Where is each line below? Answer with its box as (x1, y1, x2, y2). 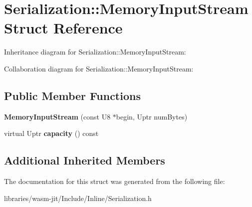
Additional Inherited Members (4, 152, 165, 168)
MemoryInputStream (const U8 (4, 111, 111, 121)
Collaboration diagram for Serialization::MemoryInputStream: (4, 63, 194, 73)
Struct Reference (4, 17, 123, 38)
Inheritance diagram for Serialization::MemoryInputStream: (4, 46, 186, 57)
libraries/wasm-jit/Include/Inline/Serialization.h (4, 192, 152, 203)
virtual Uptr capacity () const (4, 128, 99, 138)
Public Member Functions (4, 87, 141, 103)
